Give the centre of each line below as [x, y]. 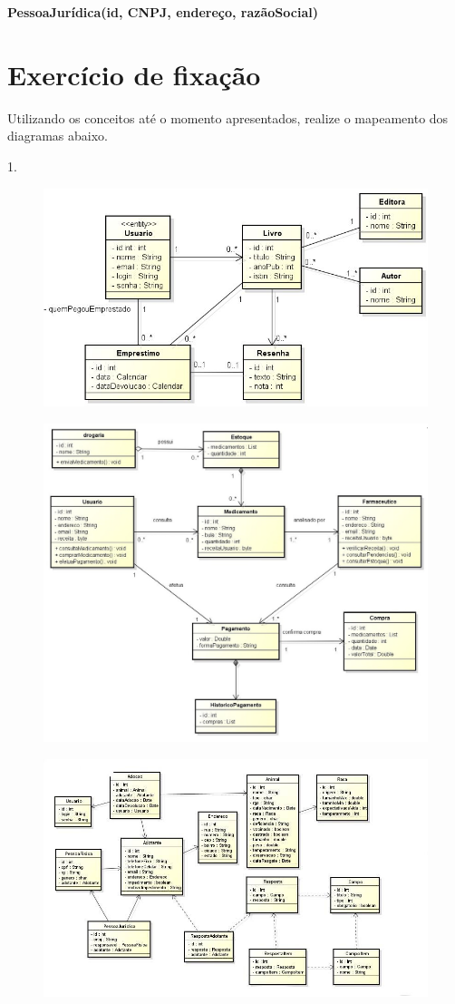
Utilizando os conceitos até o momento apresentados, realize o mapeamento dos [228, 117]
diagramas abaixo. [58, 136]
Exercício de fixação [134, 74]
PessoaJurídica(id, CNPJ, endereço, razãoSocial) [163, 12]
